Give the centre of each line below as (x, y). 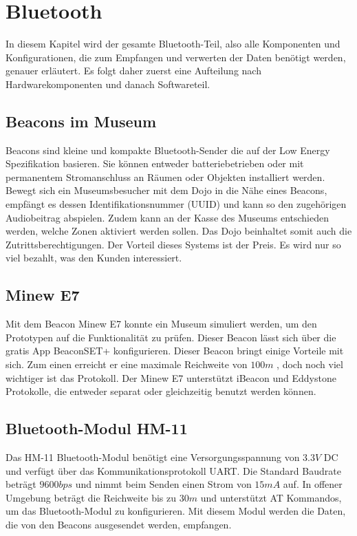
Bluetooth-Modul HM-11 (97, 428)
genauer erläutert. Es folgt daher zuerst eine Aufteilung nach (133, 71)
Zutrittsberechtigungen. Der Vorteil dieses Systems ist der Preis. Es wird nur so (173, 244)
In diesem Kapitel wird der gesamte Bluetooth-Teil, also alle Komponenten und (173, 44)
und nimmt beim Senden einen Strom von (163, 484)
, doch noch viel (310, 364)
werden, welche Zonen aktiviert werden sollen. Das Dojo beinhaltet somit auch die (179, 231)
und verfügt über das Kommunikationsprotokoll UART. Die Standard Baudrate (173, 470)
